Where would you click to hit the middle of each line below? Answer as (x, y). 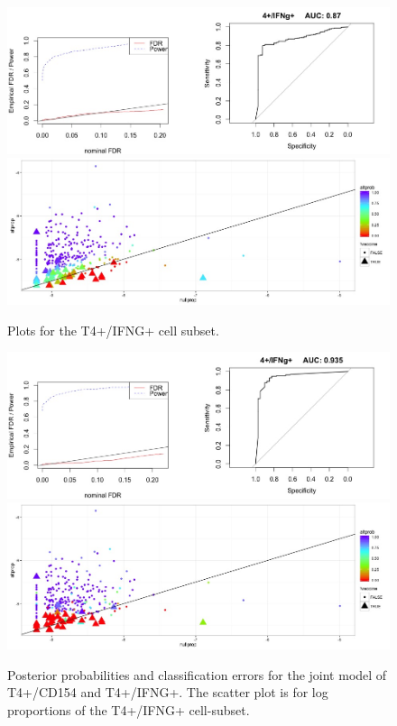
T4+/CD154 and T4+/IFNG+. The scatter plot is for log (168, 692)
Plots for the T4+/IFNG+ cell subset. (113, 330)
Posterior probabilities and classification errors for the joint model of (197, 674)
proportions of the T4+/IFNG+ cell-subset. (129, 709)
